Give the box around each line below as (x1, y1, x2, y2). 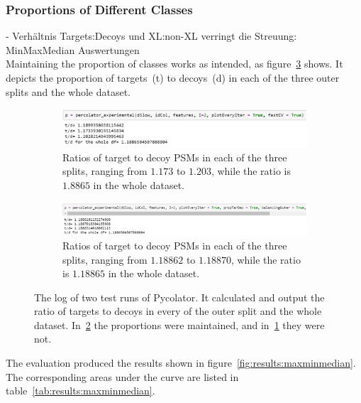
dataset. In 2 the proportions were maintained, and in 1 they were (34, 317, 325, 332)
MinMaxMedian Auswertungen (6, 42, 140, 57)
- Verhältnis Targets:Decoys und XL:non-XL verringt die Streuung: (6, 28, 297, 43)
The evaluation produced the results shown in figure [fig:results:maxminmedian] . (6, 355, 356, 370)
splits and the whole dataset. (6, 84, 131, 99)
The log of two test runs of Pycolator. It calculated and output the (34, 289, 325, 304)
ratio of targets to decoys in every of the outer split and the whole (34, 303, 322, 318)
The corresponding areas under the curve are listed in (6, 369, 239, 384)
